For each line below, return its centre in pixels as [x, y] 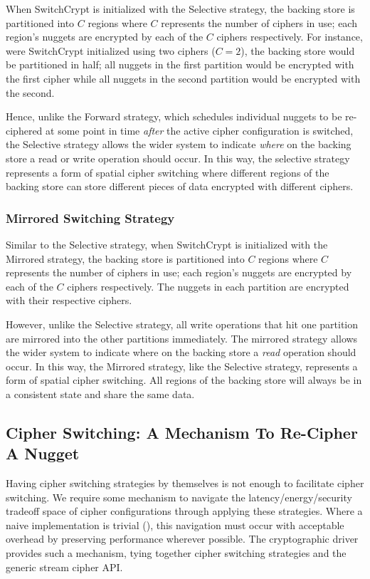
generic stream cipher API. [64, 567]
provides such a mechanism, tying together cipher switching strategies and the [176, 553]
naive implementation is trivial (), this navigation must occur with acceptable [175, 525]
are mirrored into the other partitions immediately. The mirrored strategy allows [182, 338]
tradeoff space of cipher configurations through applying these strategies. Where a [184, 511]
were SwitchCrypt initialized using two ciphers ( [111, 50]
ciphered [24, 130]
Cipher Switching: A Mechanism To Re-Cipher [182, 432]
